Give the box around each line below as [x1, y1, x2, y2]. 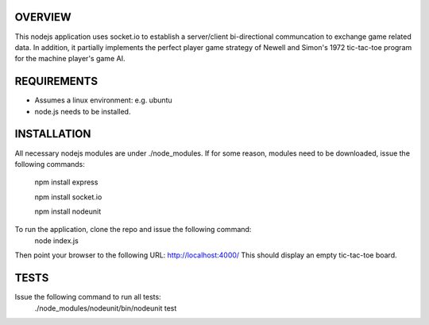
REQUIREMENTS [14, 75, 99, 88]
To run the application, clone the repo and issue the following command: [14, 225, 252, 234]
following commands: [14, 159, 85, 168]
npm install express [34, 177, 99, 187]
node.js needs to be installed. [34, 106, 131, 116]
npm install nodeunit [34, 207, 102, 216]
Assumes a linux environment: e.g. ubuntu [34, 95, 172, 105]
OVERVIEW [14, 10, 71, 24]
